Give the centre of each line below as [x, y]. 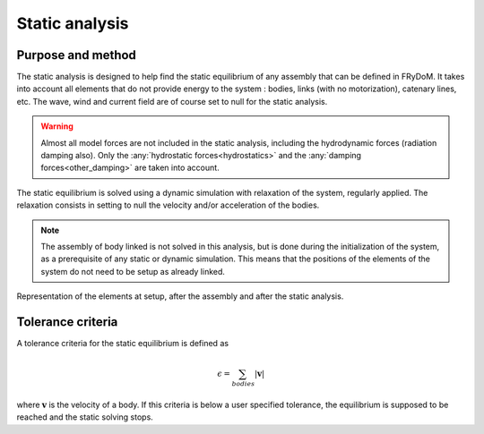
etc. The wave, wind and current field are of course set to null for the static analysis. [172, 101]
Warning [57, 126]
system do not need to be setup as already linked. [133, 271]
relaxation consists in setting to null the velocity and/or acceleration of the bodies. [168, 205]
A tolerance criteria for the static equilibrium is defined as [122, 344]
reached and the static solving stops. [85, 417]
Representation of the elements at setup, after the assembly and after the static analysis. [180, 296]
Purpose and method [76, 55]
